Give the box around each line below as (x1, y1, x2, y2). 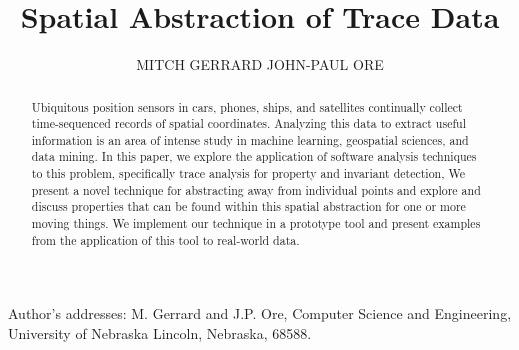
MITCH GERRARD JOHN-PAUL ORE (136, 54, 384, 75)
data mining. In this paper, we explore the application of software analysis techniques (31, 148, 477, 165)
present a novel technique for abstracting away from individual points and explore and (31, 181, 481, 198)
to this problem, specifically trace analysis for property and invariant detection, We (31, 165, 465, 182)
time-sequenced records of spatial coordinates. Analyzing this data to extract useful (31, 115, 466, 132)
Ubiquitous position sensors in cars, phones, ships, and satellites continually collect (31, 98, 463, 115)
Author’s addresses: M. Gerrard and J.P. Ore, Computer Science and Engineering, (8, 303, 512, 324)
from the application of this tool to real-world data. (31, 231, 300, 248)
